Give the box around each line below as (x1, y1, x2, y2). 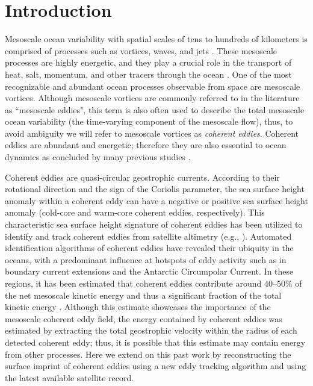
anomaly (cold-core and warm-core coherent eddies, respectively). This (5, 206, 265, 219)
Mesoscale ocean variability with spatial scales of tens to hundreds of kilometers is (5, 33, 308, 45)
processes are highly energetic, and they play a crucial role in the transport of (5, 56, 292, 69)
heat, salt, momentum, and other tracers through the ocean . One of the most (5, 67, 292, 80)
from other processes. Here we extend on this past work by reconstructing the (5, 347, 291, 360)
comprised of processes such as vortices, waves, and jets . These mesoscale (5, 44, 277, 57)
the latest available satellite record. (5, 371, 134, 384)
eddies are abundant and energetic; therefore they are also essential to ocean (5, 139, 287, 151)
